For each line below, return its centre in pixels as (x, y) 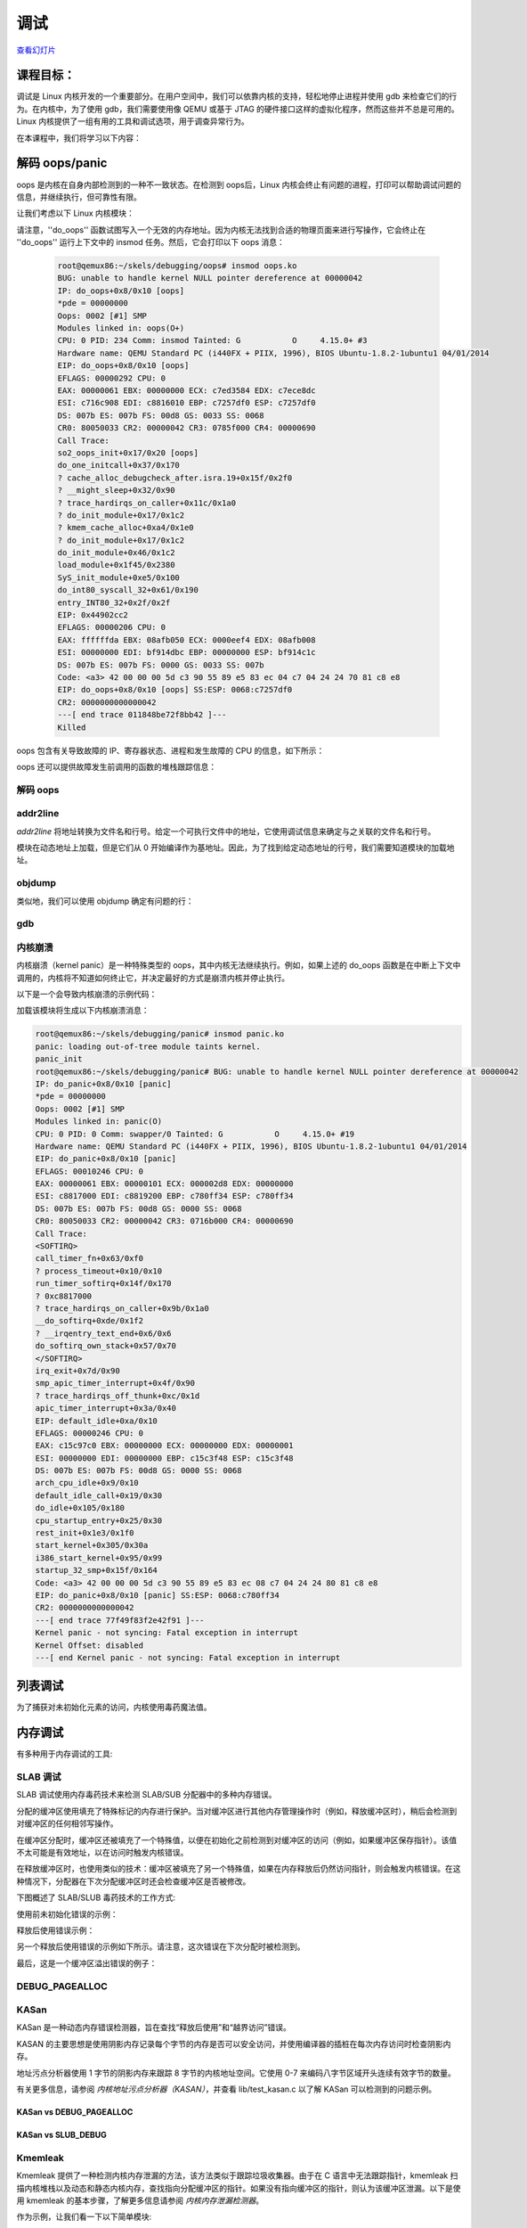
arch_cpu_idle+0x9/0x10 (87, 1483)
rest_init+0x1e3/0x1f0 (85, 1533)
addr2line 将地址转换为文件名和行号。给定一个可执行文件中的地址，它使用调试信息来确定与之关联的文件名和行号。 (226, 831)
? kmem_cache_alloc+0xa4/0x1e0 (126, 528)
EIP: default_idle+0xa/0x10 (96, 1421)
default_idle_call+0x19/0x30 (99, 1495)
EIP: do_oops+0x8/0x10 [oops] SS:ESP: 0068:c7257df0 (175, 690)
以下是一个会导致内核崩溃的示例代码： (87, 995)
